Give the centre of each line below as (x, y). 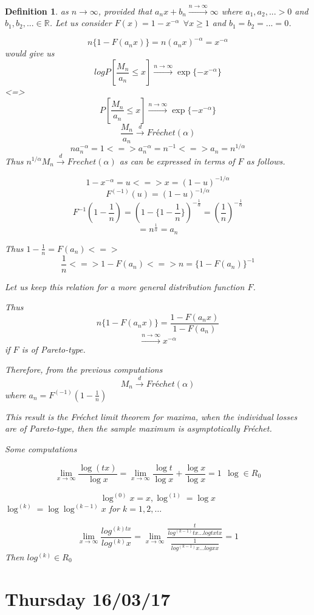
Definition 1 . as (37, 11)
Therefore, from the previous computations (84, 369)
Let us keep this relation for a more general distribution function (125, 286)
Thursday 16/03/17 (88, 598)
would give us (30, 53)
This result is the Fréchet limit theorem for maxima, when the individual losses (151, 416)
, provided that (125, 11)
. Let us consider (80, 23)
